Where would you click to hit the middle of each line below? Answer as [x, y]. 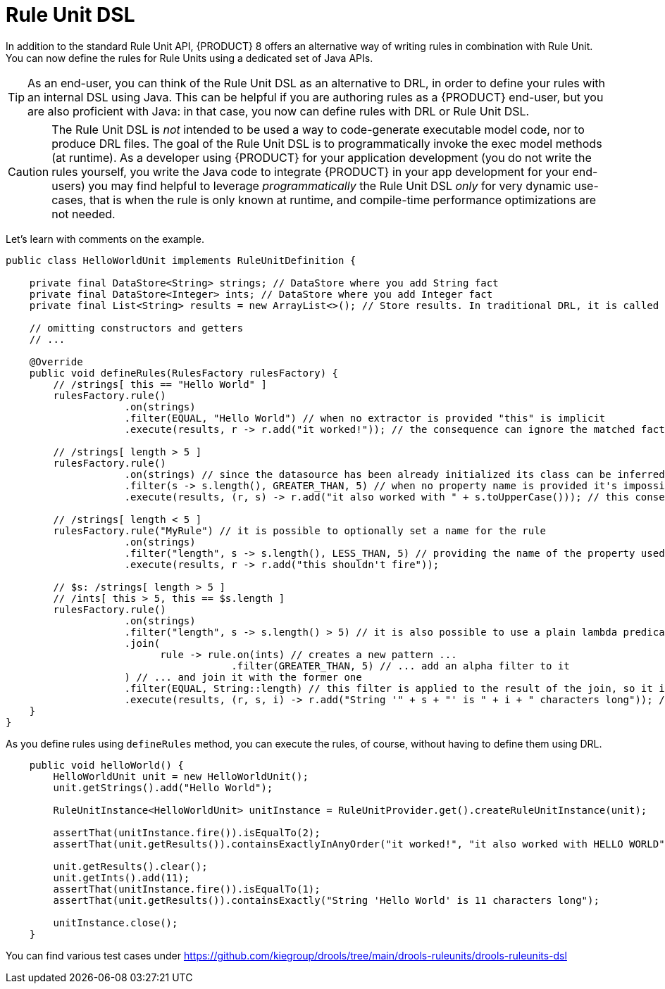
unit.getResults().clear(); [130, 866]
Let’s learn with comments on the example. [105, 239]
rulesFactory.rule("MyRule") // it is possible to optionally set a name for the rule [300, 530]
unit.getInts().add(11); [122, 877]
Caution [29, 171]
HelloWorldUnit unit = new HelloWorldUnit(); [181, 776]
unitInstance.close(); [116, 922]
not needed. [83, 214]
